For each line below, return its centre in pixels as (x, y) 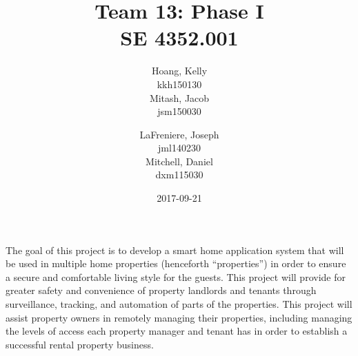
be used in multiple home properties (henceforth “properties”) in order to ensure (176, 263)
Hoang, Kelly (179, 71)
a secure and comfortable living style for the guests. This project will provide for (176, 276)
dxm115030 (179, 175)
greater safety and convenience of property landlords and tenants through (161, 290)
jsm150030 (179, 111)
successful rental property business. (80, 344)
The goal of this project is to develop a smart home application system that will (175, 250)
